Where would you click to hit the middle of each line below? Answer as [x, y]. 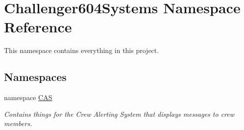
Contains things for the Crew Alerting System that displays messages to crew [119, 114]
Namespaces [35, 77]
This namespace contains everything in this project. [82, 50]
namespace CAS [28, 97]
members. [18, 123]
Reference [38, 27]
